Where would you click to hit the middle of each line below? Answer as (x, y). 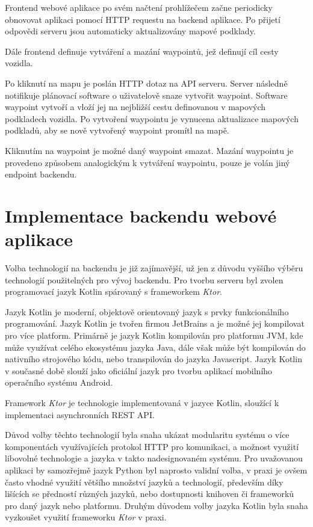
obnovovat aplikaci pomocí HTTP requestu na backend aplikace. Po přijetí (143, 19)
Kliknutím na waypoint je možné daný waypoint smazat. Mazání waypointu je (149, 150)
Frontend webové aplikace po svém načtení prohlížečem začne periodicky (139, 7)
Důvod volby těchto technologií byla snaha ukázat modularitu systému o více (147, 435)
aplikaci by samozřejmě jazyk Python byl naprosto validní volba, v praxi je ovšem (156, 470)
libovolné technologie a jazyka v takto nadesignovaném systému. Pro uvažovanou (154, 458)
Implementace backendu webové (141, 215)
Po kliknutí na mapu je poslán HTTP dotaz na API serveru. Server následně (146, 83)
